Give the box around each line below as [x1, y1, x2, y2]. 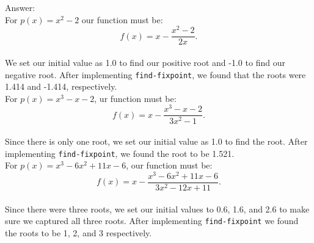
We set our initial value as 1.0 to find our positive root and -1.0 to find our [5, 56, 285, 68]
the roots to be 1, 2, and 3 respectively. [5, 226, 152, 239]
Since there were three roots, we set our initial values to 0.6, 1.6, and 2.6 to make [5, 202, 310, 215]
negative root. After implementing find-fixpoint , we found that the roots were [5, 68, 306, 81]
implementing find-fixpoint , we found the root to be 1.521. [5, 147, 235, 159]
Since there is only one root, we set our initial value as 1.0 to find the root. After [5, 135, 308, 148]
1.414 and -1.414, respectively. [5, 80, 117, 93]
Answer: [5, 1, 35, 13]
